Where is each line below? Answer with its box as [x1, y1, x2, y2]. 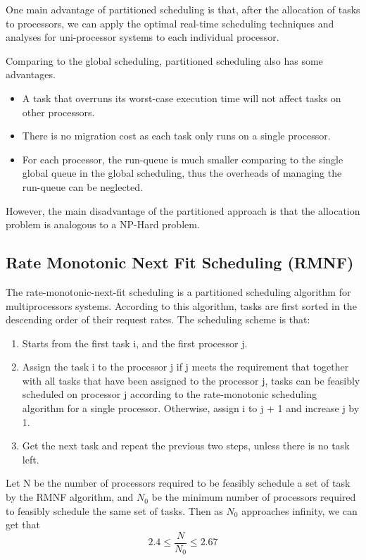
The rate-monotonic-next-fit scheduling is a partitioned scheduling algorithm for [6, 284, 351, 299]
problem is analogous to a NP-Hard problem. [6, 217, 200, 232]
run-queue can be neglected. [22, 179, 143, 194]
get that [6, 517, 40, 532]
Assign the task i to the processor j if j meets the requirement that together [22, 359, 349, 374]
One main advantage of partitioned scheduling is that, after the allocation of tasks [6, 2, 360, 16]
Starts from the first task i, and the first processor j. [22, 335, 248, 350]
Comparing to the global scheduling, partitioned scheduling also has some [6, 53, 323, 68]
